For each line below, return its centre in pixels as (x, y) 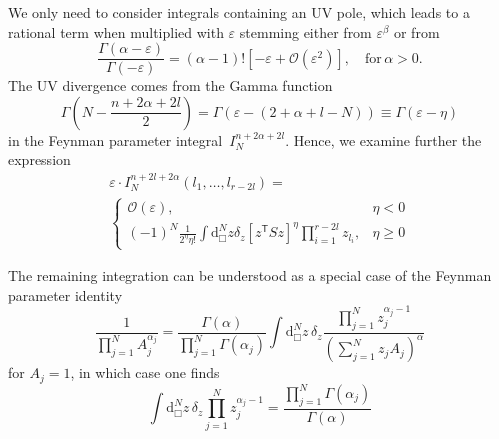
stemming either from (305, 31)
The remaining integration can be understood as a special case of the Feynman (250, 275)
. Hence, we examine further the (383, 139)
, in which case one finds (145, 372)
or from (416, 31)
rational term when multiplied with (116, 31)
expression (39, 159)
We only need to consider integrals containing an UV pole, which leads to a (239, 12)
